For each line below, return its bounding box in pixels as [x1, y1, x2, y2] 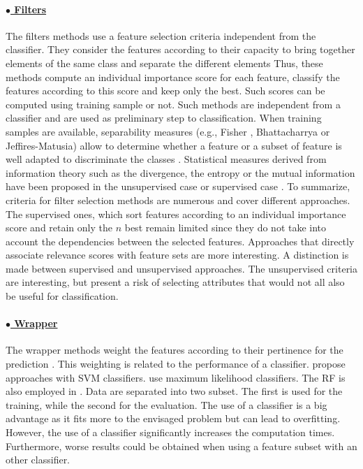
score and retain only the [6, 220, 112, 235]
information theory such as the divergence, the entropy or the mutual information [6, 165, 355, 180]
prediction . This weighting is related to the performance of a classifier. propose [6, 356, 346, 371]
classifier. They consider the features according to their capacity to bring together [6, 42, 355, 57]
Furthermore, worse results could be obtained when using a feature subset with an [6, 438, 357, 453]
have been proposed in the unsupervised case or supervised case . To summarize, [6, 179, 350, 194]
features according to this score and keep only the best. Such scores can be [6, 83, 325, 98]
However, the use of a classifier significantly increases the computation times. [6, 425, 335, 440]
